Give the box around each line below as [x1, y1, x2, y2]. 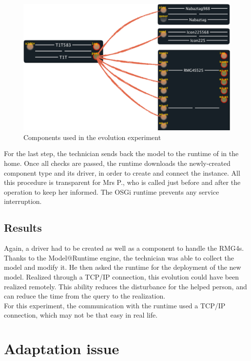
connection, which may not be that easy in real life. [4, 310, 158, 320]
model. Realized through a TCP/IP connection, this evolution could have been [4, 271, 239, 281]
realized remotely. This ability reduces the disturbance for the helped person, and [4, 281, 247, 291]
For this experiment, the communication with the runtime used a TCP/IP [4, 300, 226, 310]
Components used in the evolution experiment [23, 132, 161, 142]
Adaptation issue [4, 339, 119, 359]
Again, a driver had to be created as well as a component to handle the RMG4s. [4, 243, 244, 253]
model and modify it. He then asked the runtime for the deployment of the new [4, 262, 241, 272]
